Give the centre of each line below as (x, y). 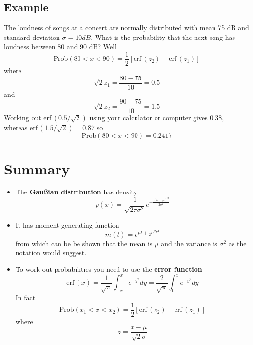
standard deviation (32, 37)
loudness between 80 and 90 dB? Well (60, 47)
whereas (16, 127)
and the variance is (189, 243)
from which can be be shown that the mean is (84, 243)
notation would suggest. (51, 253)
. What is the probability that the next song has (163, 37)
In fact (25, 297)
